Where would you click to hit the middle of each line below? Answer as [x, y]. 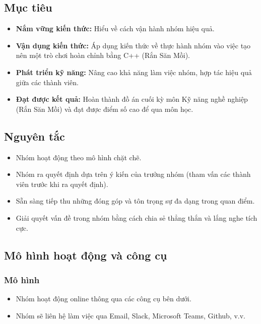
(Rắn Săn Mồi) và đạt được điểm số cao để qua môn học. [105, 109]
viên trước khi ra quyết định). [62, 184]
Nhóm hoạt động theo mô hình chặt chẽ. [79, 157]
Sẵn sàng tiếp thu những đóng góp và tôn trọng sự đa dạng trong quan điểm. [135, 201]
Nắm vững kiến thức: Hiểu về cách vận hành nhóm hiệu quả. [115, 28]
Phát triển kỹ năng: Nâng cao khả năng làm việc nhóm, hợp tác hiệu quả [134, 72]
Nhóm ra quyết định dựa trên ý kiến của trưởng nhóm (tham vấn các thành [133, 174]
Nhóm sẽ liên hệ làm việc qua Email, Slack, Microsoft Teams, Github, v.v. [130, 315]
